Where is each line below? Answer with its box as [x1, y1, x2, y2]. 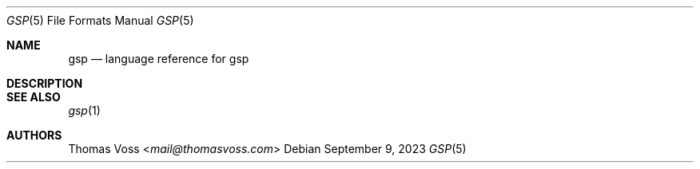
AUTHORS [6, 128, 62, 142]
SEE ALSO [6, 90, 61, 104]
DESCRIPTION [6, 77, 83, 90]
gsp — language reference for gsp [68, 52, 249, 65]
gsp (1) [68, 104, 101, 117]
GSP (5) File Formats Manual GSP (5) [6, 14, 194, 27]
